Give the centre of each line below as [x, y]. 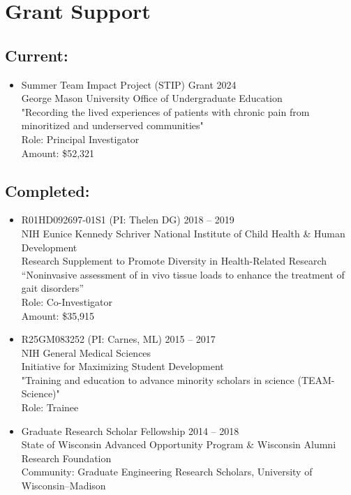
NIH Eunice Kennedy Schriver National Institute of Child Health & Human [183, 233]
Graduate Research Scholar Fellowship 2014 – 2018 [130, 430]
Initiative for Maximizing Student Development [122, 366]
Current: [37, 55]
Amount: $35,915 [58, 315]
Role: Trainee [50, 407]
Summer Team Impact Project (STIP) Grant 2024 [129, 84]
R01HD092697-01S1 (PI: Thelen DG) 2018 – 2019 [128, 220]
